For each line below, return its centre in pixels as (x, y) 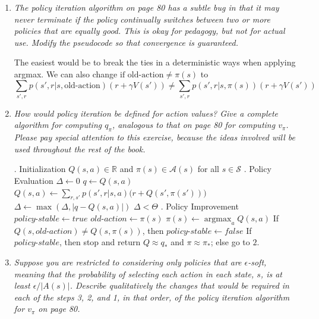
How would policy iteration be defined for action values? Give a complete (146, 113)
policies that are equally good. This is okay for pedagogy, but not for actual (149, 31)
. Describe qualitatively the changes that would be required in (179, 285)
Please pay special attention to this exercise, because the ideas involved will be (154, 137)
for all (208, 169)
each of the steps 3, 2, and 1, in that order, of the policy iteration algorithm (152, 297)
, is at (271, 273)
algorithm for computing (58, 125)
